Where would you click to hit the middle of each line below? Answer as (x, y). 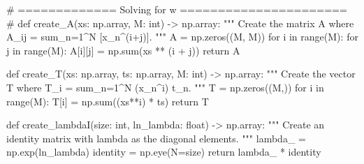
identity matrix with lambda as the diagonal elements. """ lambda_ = (156, 138)
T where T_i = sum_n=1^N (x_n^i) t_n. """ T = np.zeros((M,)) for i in (165, 87)
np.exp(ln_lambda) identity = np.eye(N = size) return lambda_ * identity (164, 152)
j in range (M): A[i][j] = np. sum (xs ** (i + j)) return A (123, 50)
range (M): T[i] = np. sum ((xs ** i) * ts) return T (108, 101)
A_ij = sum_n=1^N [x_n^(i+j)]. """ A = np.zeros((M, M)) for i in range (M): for (182, 37)
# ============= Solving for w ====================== (177, 9)
